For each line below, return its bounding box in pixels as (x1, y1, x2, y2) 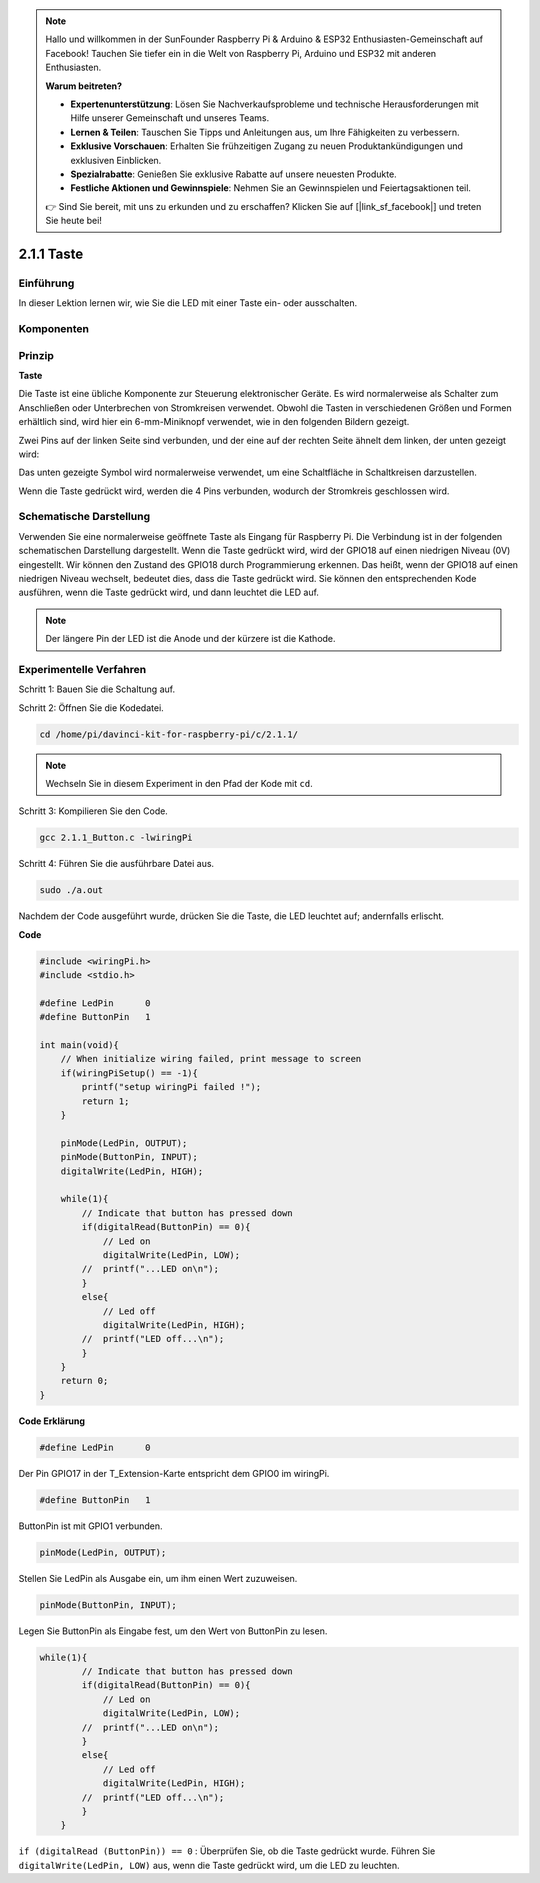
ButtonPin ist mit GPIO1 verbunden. (18, 1520, 164, 1532)
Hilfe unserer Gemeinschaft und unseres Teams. (70, 112, 270, 124)
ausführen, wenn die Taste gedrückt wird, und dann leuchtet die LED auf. (18, 586, 320, 599)
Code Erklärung (18, 1415, 85, 1427)
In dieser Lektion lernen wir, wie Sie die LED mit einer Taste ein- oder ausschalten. (18, 297, 358, 309)
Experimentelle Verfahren (18, 662, 147, 676)
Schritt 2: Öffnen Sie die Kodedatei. (18, 701, 164, 714)
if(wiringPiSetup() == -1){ (60, 1067, 199, 1079)
